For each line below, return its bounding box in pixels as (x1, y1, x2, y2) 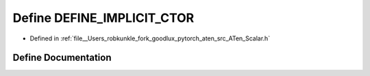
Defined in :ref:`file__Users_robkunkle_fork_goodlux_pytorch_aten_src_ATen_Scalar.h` (29, 34, 271, 42)
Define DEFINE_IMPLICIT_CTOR (12, 10, 195, 25)
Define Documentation (12, 52, 112, 64)
